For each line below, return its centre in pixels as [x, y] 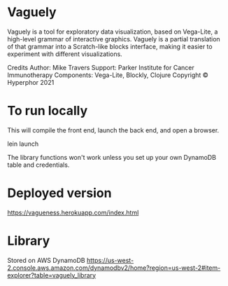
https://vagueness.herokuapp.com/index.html [73, 212]
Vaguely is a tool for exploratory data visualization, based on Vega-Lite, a [113, 32]
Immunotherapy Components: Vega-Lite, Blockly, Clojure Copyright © [108, 75]
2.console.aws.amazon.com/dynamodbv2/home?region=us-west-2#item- [114, 268]
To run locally [48, 111]
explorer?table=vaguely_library [52, 275]
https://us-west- [110, 260]
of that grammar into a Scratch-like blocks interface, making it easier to [110, 46]
